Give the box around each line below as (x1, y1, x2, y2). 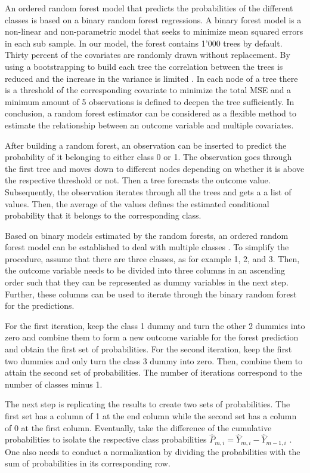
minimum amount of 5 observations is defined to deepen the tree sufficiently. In (5, 95, 294, 107)
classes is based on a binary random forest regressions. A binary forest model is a (5, 13, 302, 26)
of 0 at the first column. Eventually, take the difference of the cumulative (5, 421, 272, 434)
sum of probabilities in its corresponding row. (5, 457, 170, 469)
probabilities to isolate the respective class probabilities (5, 433, 207, 446)
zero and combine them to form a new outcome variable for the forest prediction (5, 331, 299, 343)
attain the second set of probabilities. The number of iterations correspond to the (5, 366, 302, 379)
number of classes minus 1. (5, 377, 103, 390)
